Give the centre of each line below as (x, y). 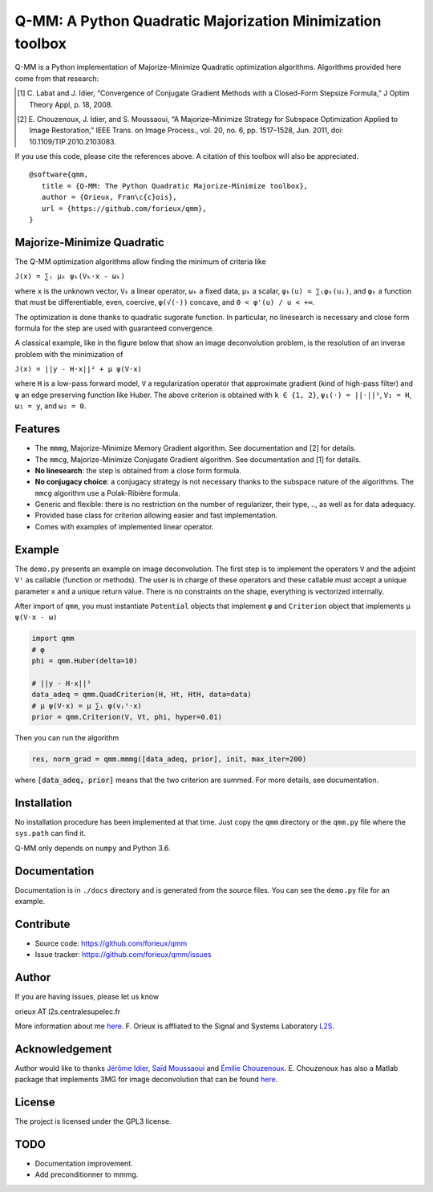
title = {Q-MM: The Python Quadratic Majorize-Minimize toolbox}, (175, 186)
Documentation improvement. (84, 1164)
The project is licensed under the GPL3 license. (93, 1121)
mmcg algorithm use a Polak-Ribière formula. (107, 493)
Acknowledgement (63, 1049)
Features (37, 429)
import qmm (53, 639)
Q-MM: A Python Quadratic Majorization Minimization (198, 21)
